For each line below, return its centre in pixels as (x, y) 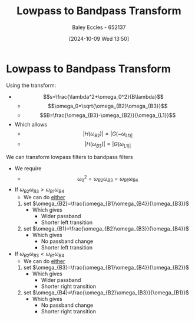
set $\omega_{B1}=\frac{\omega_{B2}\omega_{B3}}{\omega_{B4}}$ (106, 228)
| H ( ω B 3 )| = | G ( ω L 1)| (108, 145)
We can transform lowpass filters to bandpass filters (70, 157)
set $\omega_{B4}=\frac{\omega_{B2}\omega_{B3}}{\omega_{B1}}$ (106, 293)
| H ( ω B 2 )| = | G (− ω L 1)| (108, 134)
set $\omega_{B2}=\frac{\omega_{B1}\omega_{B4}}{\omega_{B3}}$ (106, 203)
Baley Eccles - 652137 (99, 27)
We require (28, 168)
